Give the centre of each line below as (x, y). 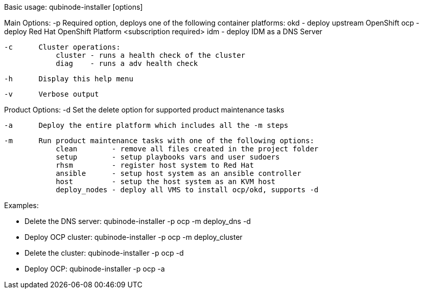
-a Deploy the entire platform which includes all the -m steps (146, 125)
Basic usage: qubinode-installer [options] (74, 7)
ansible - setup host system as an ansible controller (179, 173)
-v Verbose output (52, 94)
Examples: (21, 205)
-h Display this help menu (69, 79)
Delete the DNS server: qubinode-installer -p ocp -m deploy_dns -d (138, 221)
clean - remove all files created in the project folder (187, 149)
